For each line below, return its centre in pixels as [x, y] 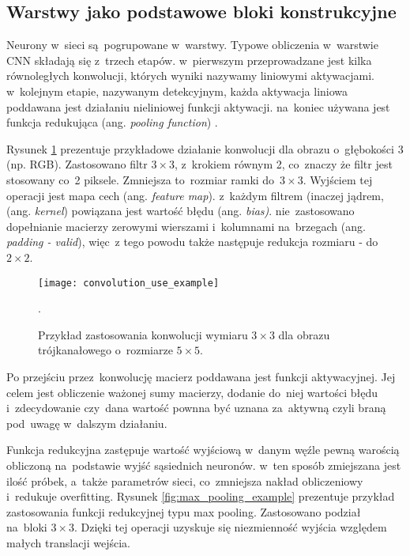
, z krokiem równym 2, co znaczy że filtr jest [284, 164]
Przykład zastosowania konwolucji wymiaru [143, 334]
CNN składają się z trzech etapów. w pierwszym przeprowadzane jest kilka [189, 60]
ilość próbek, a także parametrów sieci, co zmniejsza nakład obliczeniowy [185, 480]
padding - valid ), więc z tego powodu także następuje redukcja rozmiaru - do [192, 242]
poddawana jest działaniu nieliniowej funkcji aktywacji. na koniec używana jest [198, 106]
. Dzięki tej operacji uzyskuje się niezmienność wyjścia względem [230, 527]
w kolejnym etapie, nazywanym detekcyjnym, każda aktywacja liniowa [177, 91]
